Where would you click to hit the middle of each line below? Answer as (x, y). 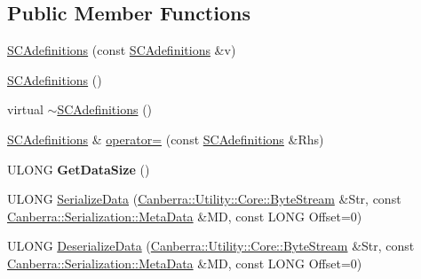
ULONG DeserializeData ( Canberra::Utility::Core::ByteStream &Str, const (211, 246)
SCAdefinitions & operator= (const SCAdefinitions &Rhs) (166, 139)
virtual (25, 109)
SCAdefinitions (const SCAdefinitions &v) (122, 50)
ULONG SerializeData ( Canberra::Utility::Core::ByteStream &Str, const (204, 199)
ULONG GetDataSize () (79, 169)
